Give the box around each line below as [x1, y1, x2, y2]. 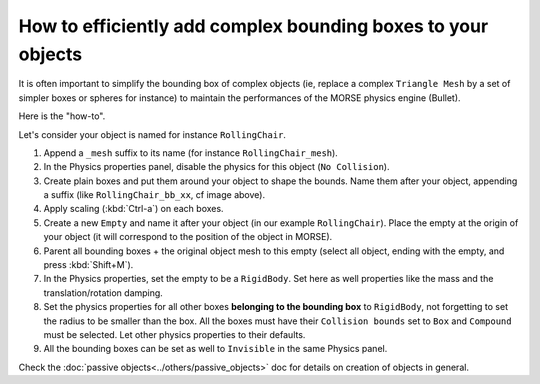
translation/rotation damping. [43, 286, 164, 299]
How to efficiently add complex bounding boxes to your [18, 15, 489, 37]
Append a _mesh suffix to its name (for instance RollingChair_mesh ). [43, 146, 339, 159]
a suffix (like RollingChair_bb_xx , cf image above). [43, 189, 265, 201]
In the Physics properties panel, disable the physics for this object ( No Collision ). [43, 161, 390, 173]
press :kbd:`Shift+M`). [43, 259, 134, 271]
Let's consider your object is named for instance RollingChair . [18, 128, 287, 140]
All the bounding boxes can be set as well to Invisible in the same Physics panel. [43, 343, 388, 355]
